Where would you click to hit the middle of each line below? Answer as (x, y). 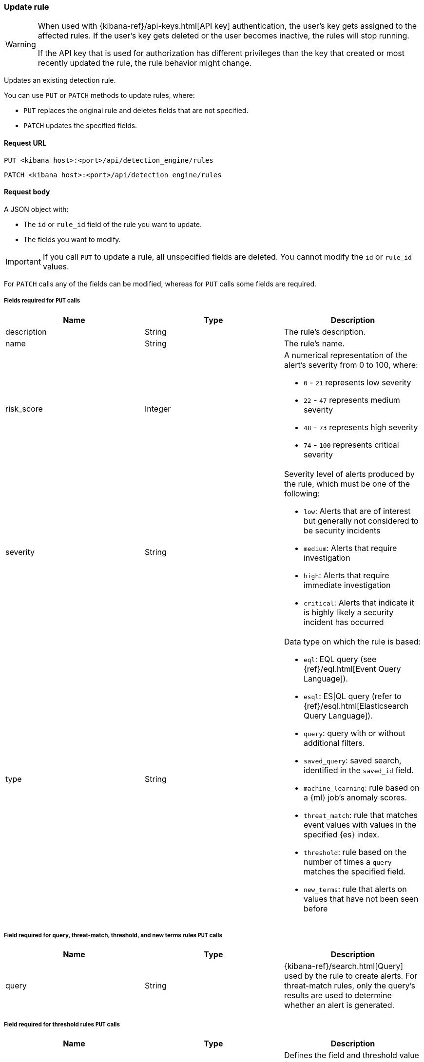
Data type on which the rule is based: (352, 641)
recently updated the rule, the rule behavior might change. (145, 63)
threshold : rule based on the (355, 852)
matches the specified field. (354, 871)
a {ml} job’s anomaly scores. (355, 797)
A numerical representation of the (346, 355)
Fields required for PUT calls (42, 301)
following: (302, 493)
